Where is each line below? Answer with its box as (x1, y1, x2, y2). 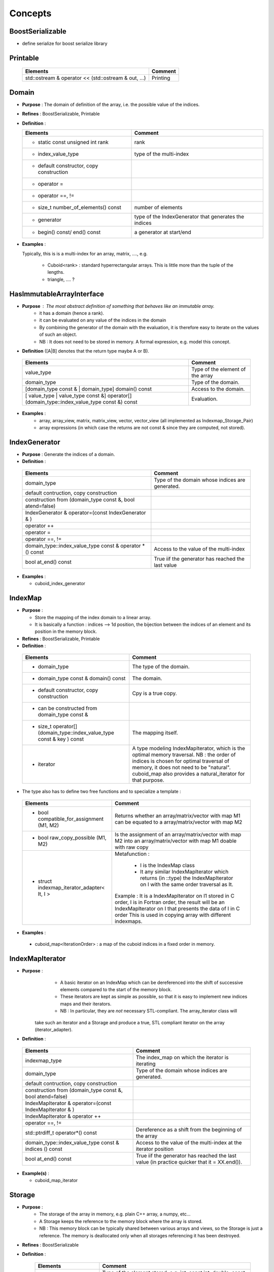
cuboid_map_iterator (35, 1177, 78, 1183)
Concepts (9, 8, 52, 19)
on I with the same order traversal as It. (140, 881, 233, 888)
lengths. (47, 269, 64, 275)
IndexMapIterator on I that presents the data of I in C (114, 905, 240, 912)
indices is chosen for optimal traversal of (132, 758, 229, 765)
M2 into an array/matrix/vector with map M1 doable (114, 837, 237, 844)
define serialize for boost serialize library (22, 41, 108, 47)
